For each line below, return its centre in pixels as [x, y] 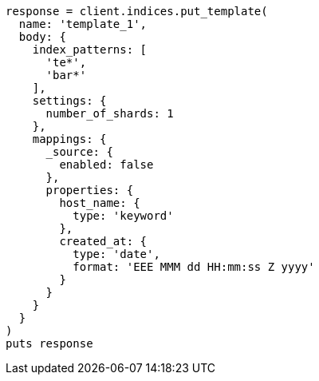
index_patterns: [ [90, 50]
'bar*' [66, 75]
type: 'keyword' [123, 216]
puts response [49, 343]
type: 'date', [116, 254]
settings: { [69, 101]
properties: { [90, 190]
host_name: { [100, 203]
